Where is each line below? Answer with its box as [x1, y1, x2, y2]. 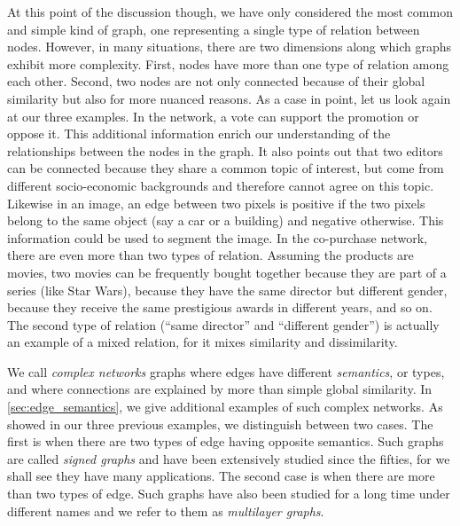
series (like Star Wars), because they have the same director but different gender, [7, 280, 448, 299]
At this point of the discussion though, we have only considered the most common [7, 3, 453, 20]
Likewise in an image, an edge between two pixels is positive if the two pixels [7, 193, 425, 212]
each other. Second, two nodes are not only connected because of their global [7, 72, 425, 90]
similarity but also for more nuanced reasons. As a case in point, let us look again [7, 89, 451, 107]
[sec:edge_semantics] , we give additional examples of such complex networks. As [7, 397, 443, 416]
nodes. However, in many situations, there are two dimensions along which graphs [7, 37, 452, 56]
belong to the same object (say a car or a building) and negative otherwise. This [7, 211, 444, 230]
